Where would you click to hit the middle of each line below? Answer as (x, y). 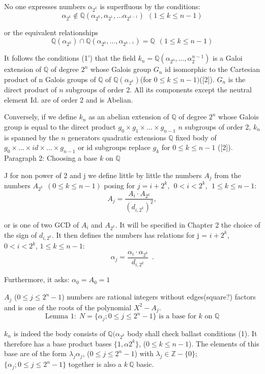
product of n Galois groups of (50, 79)
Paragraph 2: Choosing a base (51, 157)
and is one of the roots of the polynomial (68, 307)
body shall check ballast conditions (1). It (192, 333)
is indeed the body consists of (60, 333)
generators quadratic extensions (117, 137)
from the (228, 175)
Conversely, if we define (40, 117)
